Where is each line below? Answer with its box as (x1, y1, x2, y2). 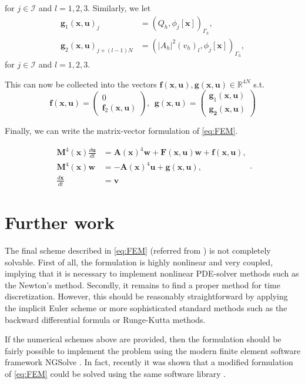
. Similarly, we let (88, 2, 151, 14)
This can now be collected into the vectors (5, 78, 157, 90)
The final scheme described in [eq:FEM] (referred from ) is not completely (5, 244, 271, 256)
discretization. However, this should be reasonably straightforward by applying (5, 290, 288, 302)
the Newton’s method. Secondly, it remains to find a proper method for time (5, 278, 280, 291)
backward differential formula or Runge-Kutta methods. (5, 313, 206, 325)
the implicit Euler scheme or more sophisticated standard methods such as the (5, 301, 287, 314)
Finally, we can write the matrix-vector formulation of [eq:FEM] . (5, 124, 238, 136)
